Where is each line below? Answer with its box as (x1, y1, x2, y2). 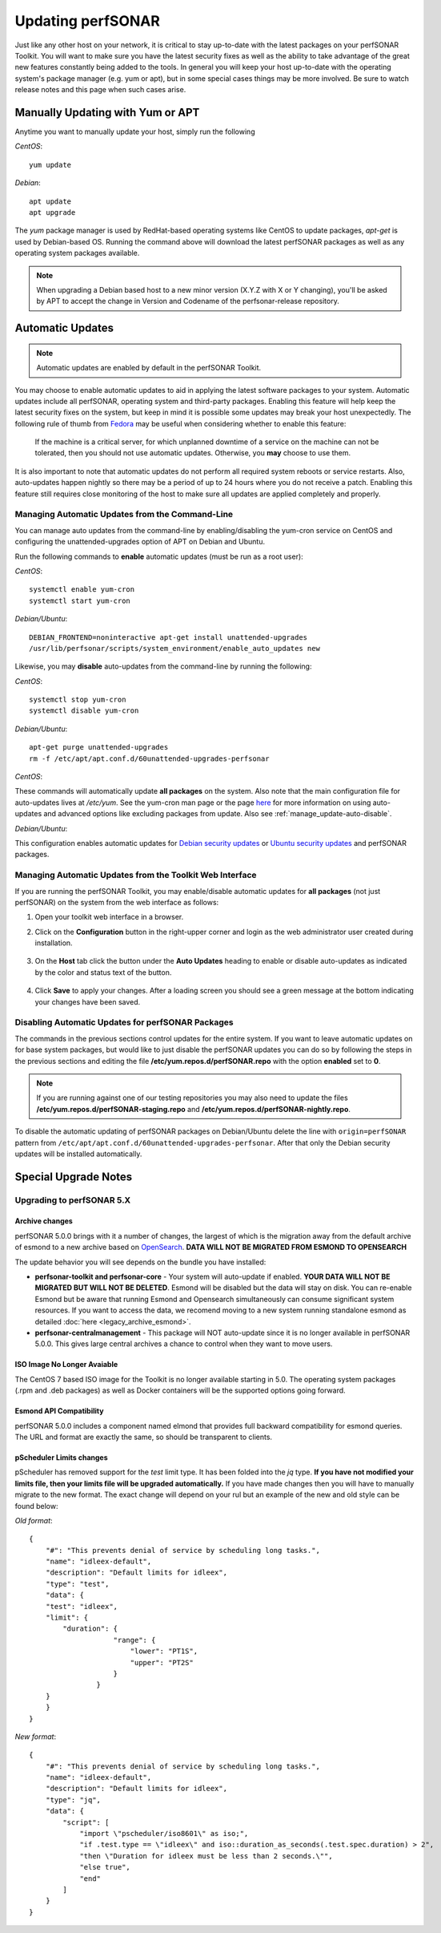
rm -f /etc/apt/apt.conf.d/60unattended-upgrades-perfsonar (29, 754, 270, 763)
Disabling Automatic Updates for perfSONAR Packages (14, 1017, 234, 1028)
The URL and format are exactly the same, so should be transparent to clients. (14, 1432, 272, 1442)
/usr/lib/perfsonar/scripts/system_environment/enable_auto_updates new (29, 644, 320, 653)
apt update (29, 196, 72, 206)
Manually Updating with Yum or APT (14, 105, 200, 119)
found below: (14, 1501, 58, 1510)
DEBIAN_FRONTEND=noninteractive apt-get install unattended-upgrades (29, 633, 308, 641)
